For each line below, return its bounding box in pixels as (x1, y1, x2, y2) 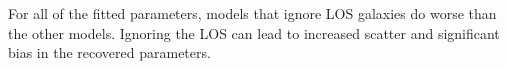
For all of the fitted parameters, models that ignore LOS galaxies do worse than (8, 3, 497, 23)
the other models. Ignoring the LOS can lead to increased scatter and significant (8, 22, 500, 43)
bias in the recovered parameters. (8, 42, 211, 63)
